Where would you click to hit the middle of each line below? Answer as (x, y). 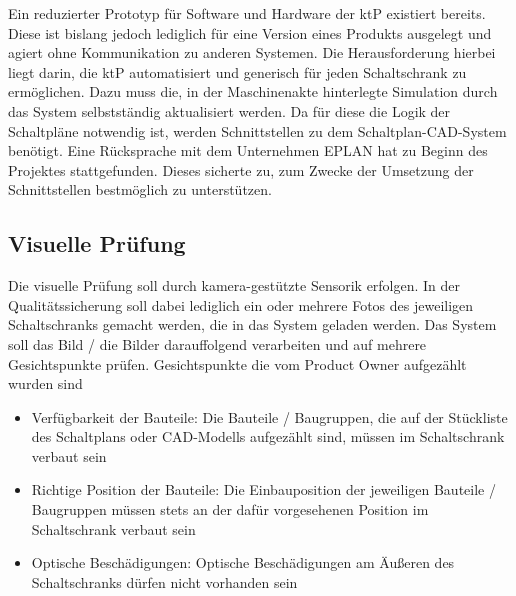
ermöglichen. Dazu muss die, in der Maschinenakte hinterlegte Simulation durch (253, 91)
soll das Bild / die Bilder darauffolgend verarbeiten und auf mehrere (217, 343)
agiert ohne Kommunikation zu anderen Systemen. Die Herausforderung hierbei (252, 52)
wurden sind (45, 383)
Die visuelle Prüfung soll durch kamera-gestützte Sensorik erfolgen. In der (234, 285)
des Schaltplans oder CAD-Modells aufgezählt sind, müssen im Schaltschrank (268, 436)
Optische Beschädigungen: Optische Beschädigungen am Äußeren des (243, 562)
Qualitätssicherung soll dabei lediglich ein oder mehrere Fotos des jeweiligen (241, 304)
